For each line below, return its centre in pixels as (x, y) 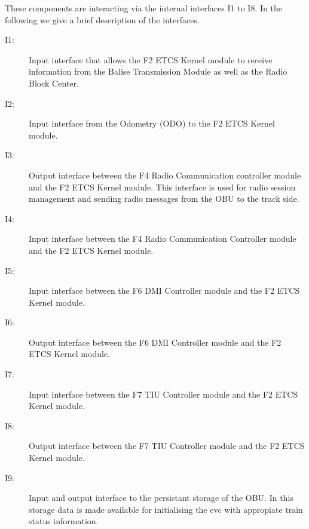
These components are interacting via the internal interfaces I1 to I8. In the (143, 8)
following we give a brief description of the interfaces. (102, 19)
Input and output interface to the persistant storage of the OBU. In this (161, 498)
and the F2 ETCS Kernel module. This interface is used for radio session (162, 187)
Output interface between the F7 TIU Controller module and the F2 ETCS (167, 446)
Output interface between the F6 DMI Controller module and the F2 (155, 342)
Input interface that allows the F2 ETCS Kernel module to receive (151, 59)
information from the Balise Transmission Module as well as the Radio (158, 71)
